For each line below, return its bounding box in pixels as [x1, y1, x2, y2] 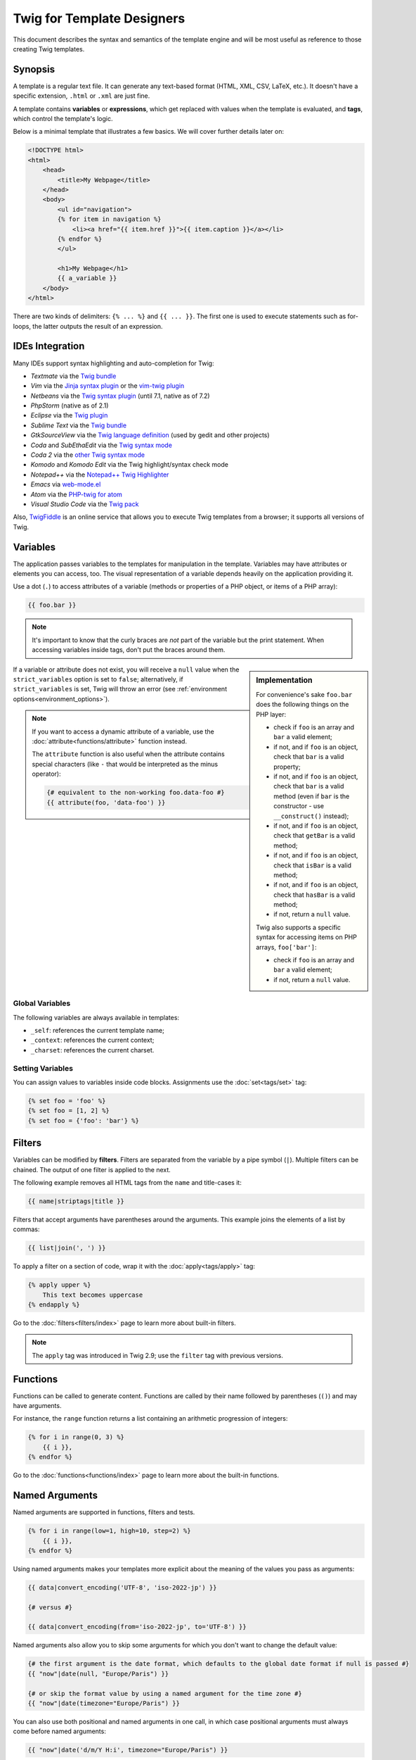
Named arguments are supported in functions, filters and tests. [13, 1508, 195, 1516]
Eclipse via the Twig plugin [30, 411, 108, 420]
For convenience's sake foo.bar [256, 690, 353, 698]
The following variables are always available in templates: [13, 1013, 179, 1022]
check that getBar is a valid [273, 831, 356, 840]
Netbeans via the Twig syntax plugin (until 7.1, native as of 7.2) [30, 391, 210, 400]
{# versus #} [27, 1603, 73, 1611]
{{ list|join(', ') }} [27, 1244, 106, 1252]
